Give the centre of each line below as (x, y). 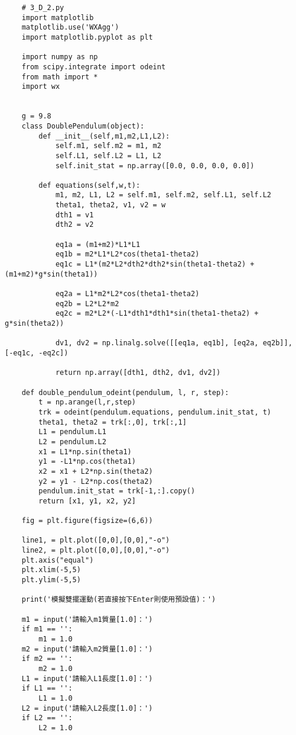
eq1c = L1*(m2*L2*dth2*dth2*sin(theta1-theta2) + (155, 264)
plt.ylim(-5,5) (51, 580)
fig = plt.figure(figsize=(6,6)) (87, 521)
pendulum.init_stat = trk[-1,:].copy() (117, 491)
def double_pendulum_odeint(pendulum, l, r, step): (125, 392)
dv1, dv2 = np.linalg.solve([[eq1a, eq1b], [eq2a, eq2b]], (174, 343)
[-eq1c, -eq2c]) (37, 353)
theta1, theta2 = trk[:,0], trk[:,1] (113, 422)
